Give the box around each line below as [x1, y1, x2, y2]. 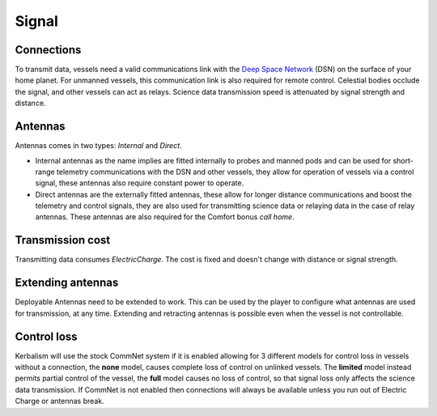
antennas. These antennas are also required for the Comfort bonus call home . [35, 212, 295, 222]
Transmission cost [15, 233, 111, 247]
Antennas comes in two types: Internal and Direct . [15, 141, 182, 151]
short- [392, 155, 414, 165]
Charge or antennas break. [15, 397, 104, 406]
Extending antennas [15, 276, 119, 290]
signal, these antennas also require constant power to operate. [35, 178, 244, 188]
